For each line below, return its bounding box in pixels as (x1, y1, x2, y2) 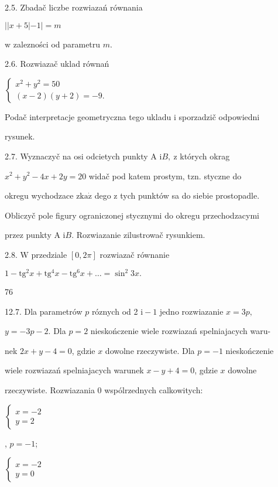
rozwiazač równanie (99, 248, 170, 260)
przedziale (31, 248, 67, 260)
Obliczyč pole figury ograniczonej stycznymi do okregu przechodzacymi (5, 209, 260, 221)
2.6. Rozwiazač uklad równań (5, 57, 109, 70)
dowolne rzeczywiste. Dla (105, 344, 195, 356)
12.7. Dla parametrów (5, 305, 83, 317)
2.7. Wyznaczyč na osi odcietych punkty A (5, 149, 157, 162)
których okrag (180, 149, 230, 162)
